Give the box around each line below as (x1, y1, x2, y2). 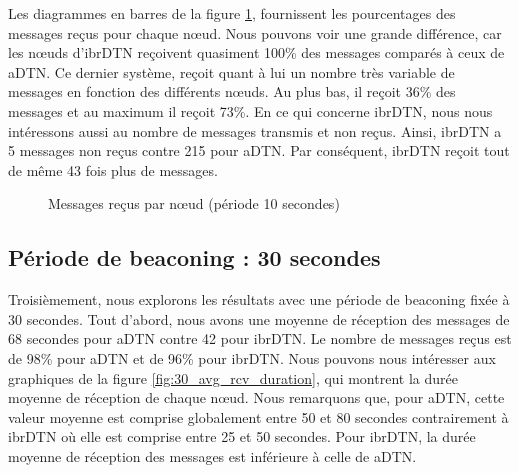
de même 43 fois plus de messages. (8, 159, 218, 180)
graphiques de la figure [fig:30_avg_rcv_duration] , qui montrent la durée (8, 367, 458, 388)
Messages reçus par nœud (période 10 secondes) (48, 193, 340, 214)
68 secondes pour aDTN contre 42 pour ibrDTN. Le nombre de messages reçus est (8, 328, 512, 349)
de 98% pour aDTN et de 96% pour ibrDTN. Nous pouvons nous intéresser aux (8, 347, 496, 368)
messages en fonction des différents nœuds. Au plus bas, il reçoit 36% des (8, 81, 456, 102)
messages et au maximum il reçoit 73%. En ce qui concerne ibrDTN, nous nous (8, 100, 493, 121)
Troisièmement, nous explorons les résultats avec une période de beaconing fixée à (8, 289, 510, 310)
